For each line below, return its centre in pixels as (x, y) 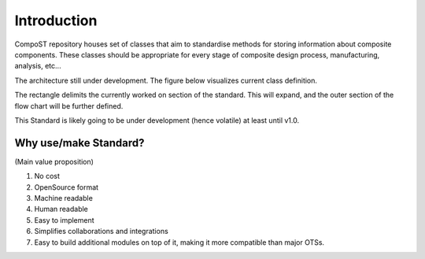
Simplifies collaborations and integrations (101, 231)
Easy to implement (64, 220)
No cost (47, 176)
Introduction (56, 20)
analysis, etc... (38, 66)
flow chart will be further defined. (69, 105)
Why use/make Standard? (79, 143)
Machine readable (64, 198)
